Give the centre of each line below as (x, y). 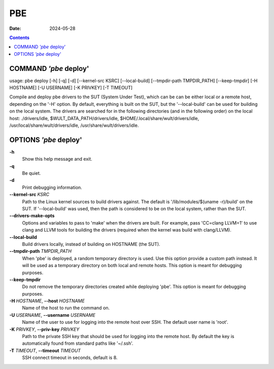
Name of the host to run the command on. (66, 308)
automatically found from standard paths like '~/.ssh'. (78, 343)
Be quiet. (31, 173)
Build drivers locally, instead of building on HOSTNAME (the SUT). (91, 244)
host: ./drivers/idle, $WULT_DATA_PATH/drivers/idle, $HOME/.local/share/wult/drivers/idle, (104, 118)
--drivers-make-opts (32, 216)
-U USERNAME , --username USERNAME (53, 315)
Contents (20, 38)
